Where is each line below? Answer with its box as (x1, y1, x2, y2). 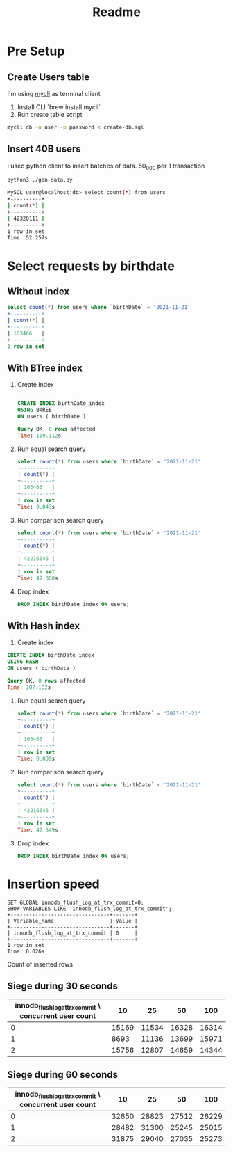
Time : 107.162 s (7, 683, 51, 691)
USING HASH (7, 658, 39, 665)
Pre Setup (7, 43, 65, 59)
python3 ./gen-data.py (7, 177, 73, 184)
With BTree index (7, 362, 83, 374)
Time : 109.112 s (17, 432, 62, 439)
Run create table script (17, 111, 83, 118)
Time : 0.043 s (17, 503, 55, 510)
